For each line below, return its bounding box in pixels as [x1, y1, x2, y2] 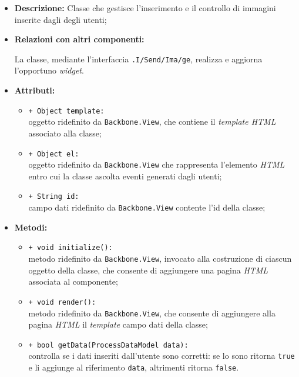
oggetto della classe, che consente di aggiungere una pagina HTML [28, 263, 268, 276]
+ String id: [28, 192, 79, 201]
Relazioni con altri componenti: [14, 33, 145, 45]
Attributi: [14, 84, 55, 96]
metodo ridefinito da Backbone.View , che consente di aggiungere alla [28, 306, 276, 319]
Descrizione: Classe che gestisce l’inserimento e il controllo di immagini [14, 2, 276, 14]
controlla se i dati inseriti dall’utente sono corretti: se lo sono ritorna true [28, 349, 295, 362]
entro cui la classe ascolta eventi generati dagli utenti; [28, 169, 222, 182]
